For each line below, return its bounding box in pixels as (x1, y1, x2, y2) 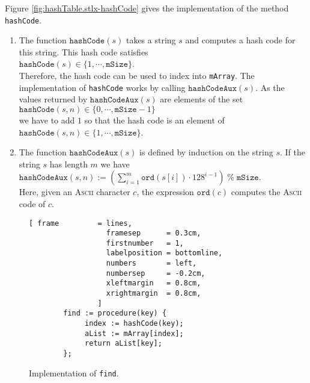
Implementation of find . (29, 366, 119, 379)
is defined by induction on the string (139, 146, 273, 158)
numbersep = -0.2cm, (106, 269, 205, 278)
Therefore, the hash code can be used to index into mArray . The (19, 69, 255, 82)
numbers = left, (106, 259, 197, 268)
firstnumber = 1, (106, 238, 184, 248)
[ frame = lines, (29, 219, 132, 228)
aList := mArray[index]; (85, 329, 184, 338)
